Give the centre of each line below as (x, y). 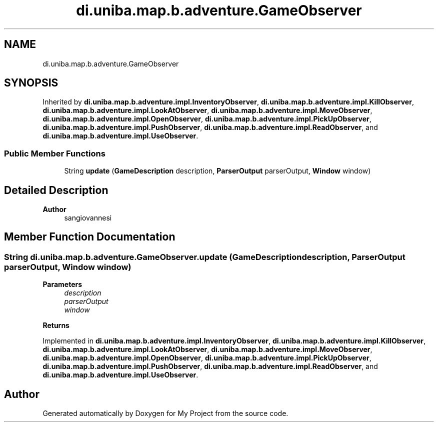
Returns (56, 325)
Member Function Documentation (90, 237)
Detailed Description (56, 190)
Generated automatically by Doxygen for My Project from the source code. (165, 413)
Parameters (62, 284)
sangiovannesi (88, 218)
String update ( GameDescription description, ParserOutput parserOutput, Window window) (217, 171)
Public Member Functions (55, 153)
